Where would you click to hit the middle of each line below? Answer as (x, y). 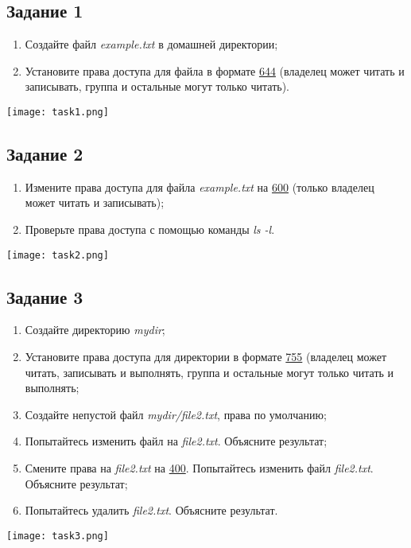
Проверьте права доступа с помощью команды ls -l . (150, 229)
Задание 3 (45, 296)
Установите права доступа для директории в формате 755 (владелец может (206, 357)
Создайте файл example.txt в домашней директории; (151, 44)
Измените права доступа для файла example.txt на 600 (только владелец (200, 187)
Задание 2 (45, 154)
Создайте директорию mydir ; (95, 330)
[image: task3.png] (58, 536)
